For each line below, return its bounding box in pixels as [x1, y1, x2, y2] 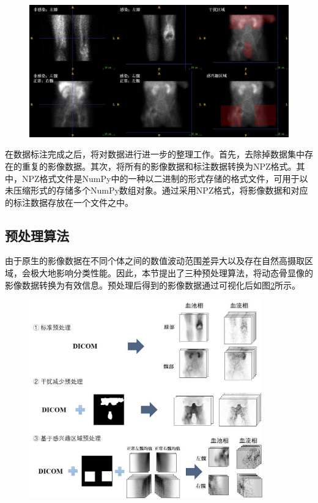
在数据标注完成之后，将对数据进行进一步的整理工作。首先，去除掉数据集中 [5, 148, 305, 161]
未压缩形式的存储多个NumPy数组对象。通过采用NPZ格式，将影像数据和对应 [5, 184, 308, 197]
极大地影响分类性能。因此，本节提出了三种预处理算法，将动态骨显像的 [30, 267, 313, 279]
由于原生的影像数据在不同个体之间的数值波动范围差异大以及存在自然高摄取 [5, 254, 305, 267]
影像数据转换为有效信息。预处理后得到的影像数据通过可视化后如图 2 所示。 [5, 278, 300, 291]
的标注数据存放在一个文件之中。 [5, 195, 133, 208]
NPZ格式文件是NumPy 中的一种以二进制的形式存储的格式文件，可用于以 [21, 172, 308, 184]
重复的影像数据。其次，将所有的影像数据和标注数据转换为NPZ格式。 [21, 159, 297, 172]
